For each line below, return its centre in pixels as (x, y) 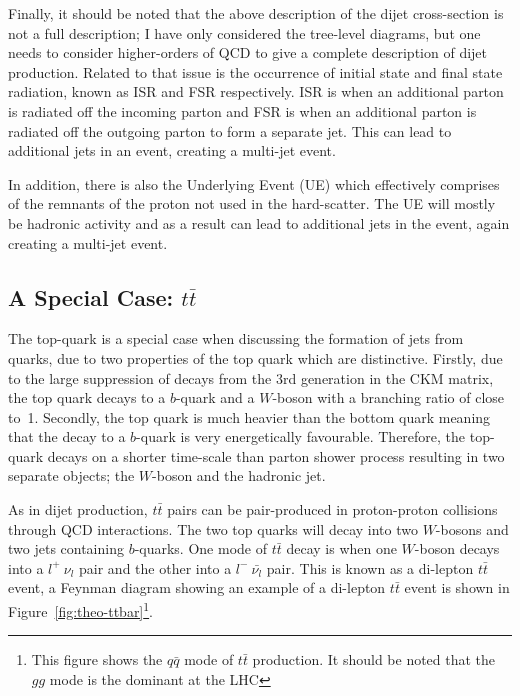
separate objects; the (71, 475)
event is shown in (457, 587)
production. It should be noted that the (374, 659)
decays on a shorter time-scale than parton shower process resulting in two (276, 455)
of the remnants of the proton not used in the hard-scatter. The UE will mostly (252, 203)
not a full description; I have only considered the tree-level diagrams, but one (244, 32)
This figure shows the (97, 659)
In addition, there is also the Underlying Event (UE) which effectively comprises (254, 183)
